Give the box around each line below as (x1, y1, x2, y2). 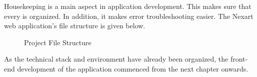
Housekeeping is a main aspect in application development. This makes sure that (4, 1, 251, 11)
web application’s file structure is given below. (4, 20, 145, 31)
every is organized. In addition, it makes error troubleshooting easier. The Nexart (4, 10, 253, 21)
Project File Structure (24, 37, 91, 47)
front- (230, 54, 248, 64)
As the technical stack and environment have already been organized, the (4, 54, 228, 64)
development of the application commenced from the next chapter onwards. (17, 63, 248, 74)
